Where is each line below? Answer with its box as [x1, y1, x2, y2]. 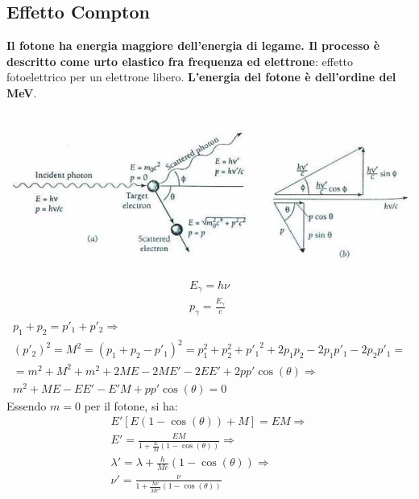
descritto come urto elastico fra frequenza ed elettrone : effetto [6, 52, 354, 69]
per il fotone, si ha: [84, 397, 178, 414]
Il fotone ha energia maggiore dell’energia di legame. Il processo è [6, 37, 380, 54]
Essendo [6, 397, 47, 414]
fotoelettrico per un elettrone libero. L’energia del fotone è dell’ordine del [6, 68, 396, 85]
